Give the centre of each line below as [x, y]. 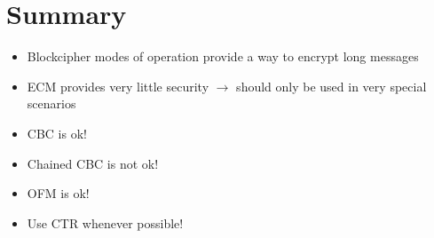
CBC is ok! [57, 133]
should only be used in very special [331, 86]
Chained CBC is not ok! [93, 163]
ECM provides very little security [118, 86]
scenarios [51, 103]
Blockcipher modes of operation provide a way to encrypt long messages [223, 56]
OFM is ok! [58, 193]
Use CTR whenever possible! [105, 222]
